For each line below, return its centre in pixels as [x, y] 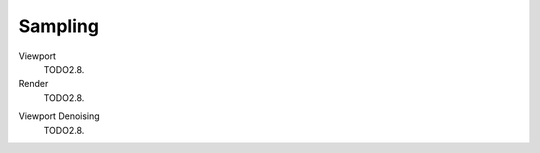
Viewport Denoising [59, 116]
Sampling [59, 26]
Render [33, 84]
